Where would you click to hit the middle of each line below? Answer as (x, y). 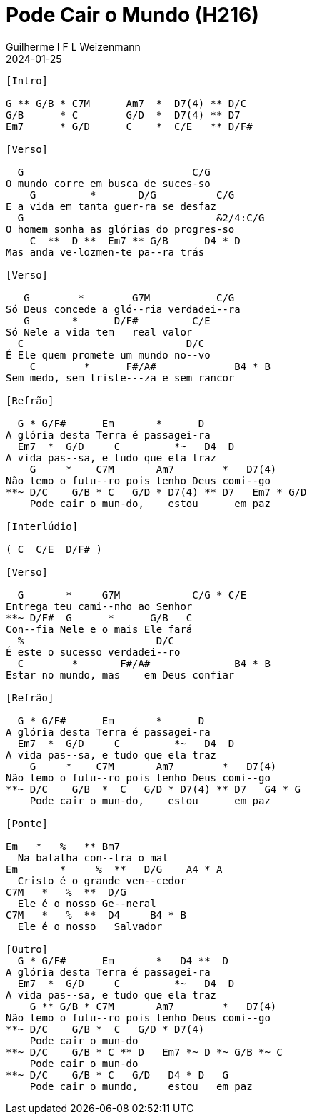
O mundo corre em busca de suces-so (108, 183)
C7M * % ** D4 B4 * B (96, 915)
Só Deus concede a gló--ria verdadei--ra (123, 309)
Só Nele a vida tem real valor (99, 332)
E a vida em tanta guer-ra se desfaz (111, 206)
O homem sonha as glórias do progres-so (120, 229)
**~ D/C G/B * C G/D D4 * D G (117, 1075)
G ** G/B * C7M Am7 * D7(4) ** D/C (126, 103)
